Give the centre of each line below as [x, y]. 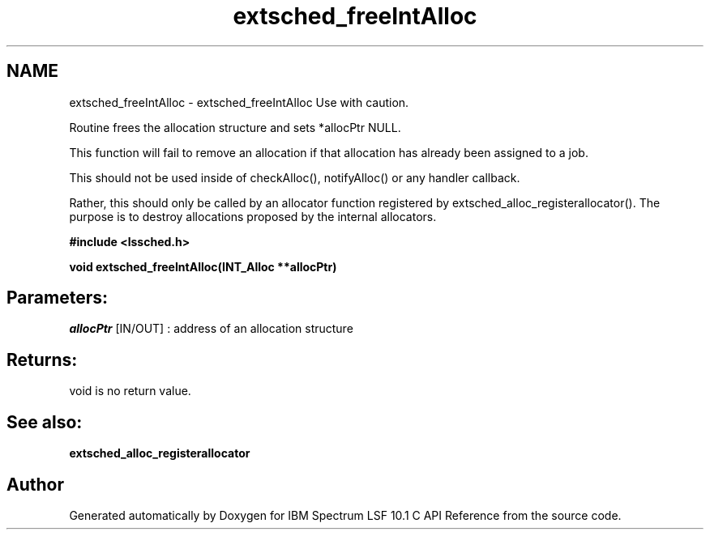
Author [35, 484]
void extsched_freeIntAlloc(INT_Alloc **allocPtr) [203, 266]
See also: [45, 422]
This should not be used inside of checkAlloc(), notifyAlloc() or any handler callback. [295, 177]
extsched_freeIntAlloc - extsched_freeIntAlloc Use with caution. [239, 102]
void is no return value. [130, 391]
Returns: [42, 359]
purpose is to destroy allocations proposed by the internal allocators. [253, 216]
